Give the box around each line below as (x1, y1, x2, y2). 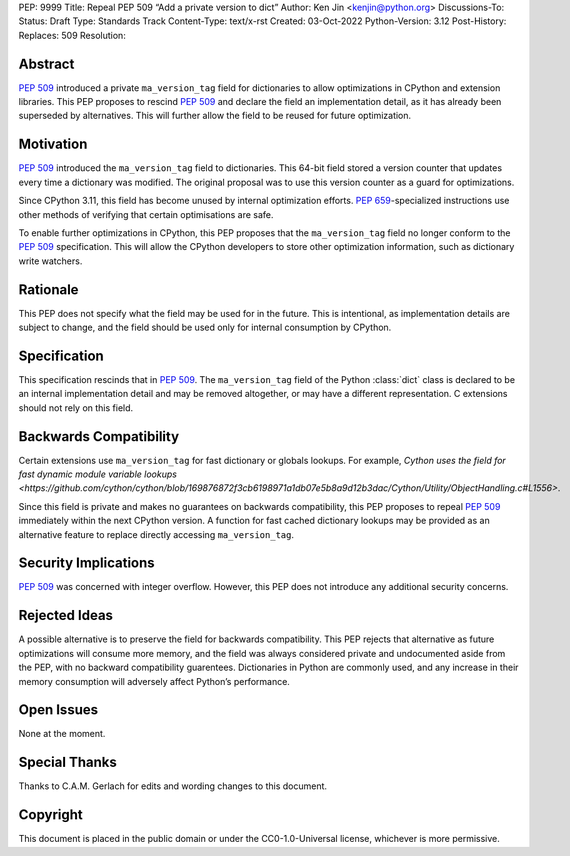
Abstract (18, 55, 75, 72)
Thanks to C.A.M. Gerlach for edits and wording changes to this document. (18, 780, 328, 792)
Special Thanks (18, 754, 117, 771)
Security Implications (18, 555, 155, 572)
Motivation (18, 136, 88, 153)
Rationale (18, 281, 79, 298)
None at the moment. (18, 728, 106, 740)
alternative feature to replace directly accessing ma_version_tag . (18, 528, 295, 540)
